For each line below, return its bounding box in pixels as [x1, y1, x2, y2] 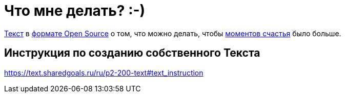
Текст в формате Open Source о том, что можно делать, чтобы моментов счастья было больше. [4, 29, 341, 38]
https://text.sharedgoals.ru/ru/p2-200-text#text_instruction [4, 68, 204, 77]
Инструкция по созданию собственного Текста [4, 46, 260, 60]
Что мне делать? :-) [4, 2, 146, 19]
